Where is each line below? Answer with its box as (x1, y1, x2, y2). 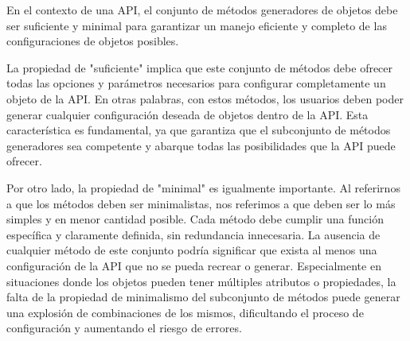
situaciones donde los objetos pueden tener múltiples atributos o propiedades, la (6, 273, 396, 289)
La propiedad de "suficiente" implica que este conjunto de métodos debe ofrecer (6, 59, 393, 76)
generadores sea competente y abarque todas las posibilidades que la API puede (6, 137, 396, 153)
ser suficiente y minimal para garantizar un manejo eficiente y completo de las (6, 17, 387, 33)
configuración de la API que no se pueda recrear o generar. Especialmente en (6, 257, 381, 273)
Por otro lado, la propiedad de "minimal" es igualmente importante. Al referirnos (6, 179, 400, 196)
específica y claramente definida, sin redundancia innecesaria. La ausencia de (6, 226, 381, 242)
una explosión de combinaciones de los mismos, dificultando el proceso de (6, 304, 364, 320)
